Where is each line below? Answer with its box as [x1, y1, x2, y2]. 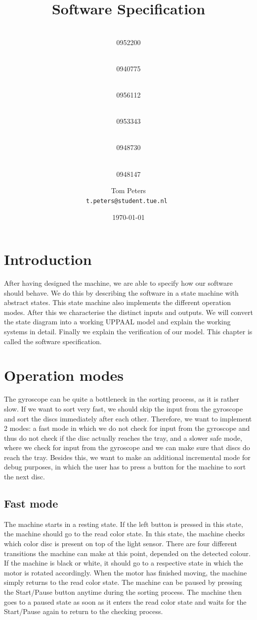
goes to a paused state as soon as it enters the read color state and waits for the [4, 596, 247, 607]
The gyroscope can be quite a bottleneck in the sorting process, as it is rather [4, 394, 239, 404]
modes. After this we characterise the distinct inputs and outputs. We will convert [4, 307, 253, 317]
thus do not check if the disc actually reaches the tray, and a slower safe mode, [4, 432, 242, 443]
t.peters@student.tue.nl [86, 197, 168, 205]
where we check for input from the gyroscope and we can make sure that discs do [4, 442, 250, 453]
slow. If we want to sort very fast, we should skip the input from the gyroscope [4, 403, 243, 413]
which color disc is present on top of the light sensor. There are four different [4, 538, 237, 549]
